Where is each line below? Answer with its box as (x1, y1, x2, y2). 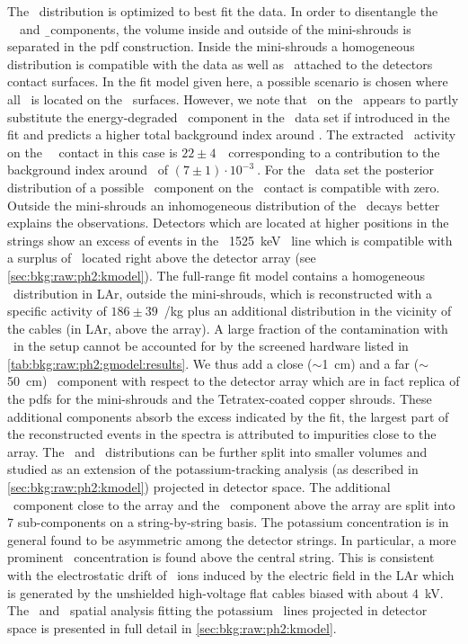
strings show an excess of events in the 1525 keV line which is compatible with (7, 230, 453, 249)
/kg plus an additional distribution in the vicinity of (163, 301, 452, 320)
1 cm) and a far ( (322, 353, 419, 372)
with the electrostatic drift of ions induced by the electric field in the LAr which (7, 566, 455, 584)
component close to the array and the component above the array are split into (13, 495, 455, 514)
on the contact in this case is (7, 142, 178, 161)
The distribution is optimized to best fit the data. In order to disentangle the (7, 2, 438, 20)
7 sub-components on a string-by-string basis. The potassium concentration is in (7, 513, 449, 532)
